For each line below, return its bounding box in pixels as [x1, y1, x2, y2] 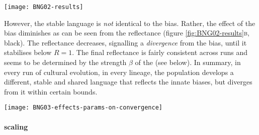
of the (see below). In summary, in [135, 57, 241, 67]
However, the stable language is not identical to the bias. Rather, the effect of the [4, 17, 255, 28]
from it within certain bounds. [4, 86, 98, 96]
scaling [4, 121, 28, 131]
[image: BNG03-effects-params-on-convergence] [4, 104, 162, 111]
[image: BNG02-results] [4, 3, 83, 10]
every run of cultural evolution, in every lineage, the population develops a [4, 66, 234, 77]
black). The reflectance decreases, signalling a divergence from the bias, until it [4, 37, 247, 47]
